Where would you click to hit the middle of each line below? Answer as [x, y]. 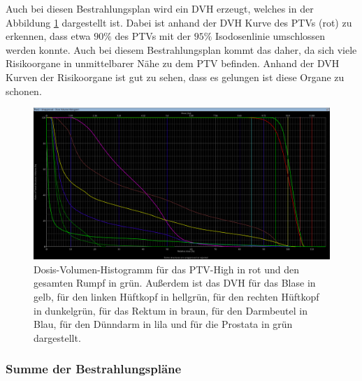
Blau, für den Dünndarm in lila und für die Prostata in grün [163, 324]
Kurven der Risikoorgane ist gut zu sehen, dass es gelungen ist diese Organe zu [175, 77]
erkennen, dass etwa [48, 36]
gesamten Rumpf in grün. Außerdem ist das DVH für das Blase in [175, 283]
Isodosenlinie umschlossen [270, 36]
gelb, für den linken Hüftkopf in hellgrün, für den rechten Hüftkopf [176, 296]
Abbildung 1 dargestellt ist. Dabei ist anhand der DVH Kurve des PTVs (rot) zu [179, 22]
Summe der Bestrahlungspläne [94, 369]
